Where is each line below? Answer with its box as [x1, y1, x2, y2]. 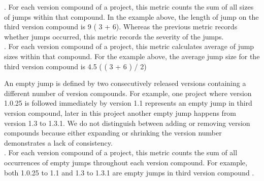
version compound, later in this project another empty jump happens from [4, 107, 237, 118]
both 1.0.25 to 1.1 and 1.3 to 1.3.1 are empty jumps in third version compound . [4, 167, 254, 177]
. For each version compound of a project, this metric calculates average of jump [4, 41, 254, 52]
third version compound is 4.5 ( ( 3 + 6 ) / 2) [4, 61, 147, 71]
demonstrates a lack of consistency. [4, 137, 113, 148]
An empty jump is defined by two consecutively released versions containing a [4, 78, 246, 88]
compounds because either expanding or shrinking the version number [4, 127, 222, 138]
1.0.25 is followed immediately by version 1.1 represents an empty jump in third [4, 98, 252, 108]
